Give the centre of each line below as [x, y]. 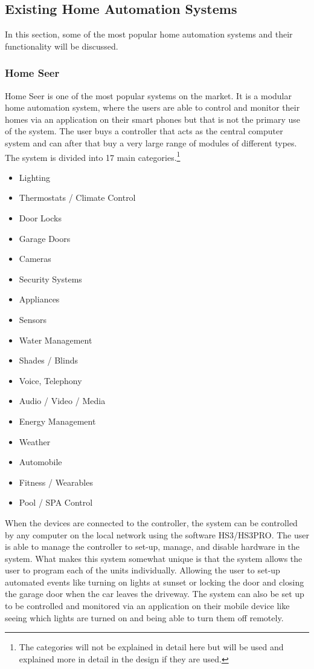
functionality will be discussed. [62, 46]
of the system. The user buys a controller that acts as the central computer [144, 131]
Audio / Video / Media [62, 401]
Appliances [39, 299]
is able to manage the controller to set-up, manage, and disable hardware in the [152, 547]
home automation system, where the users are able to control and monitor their [152, 107]
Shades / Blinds [48, 360]
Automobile [40, 462]
